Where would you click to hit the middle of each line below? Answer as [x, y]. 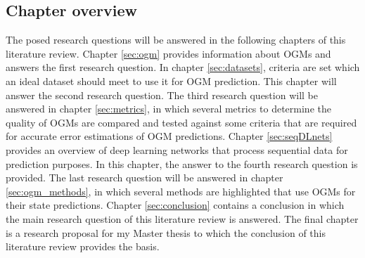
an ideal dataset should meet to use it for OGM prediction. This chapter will [171, 80]
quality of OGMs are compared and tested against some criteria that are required [181, 122]
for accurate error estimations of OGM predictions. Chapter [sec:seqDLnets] [169, 136]
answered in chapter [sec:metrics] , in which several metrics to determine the [168, 109]
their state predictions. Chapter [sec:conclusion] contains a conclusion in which [175, 205]
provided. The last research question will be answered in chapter [145, 178]
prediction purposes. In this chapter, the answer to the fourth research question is [182, 163]
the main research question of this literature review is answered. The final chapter [182, 218]
